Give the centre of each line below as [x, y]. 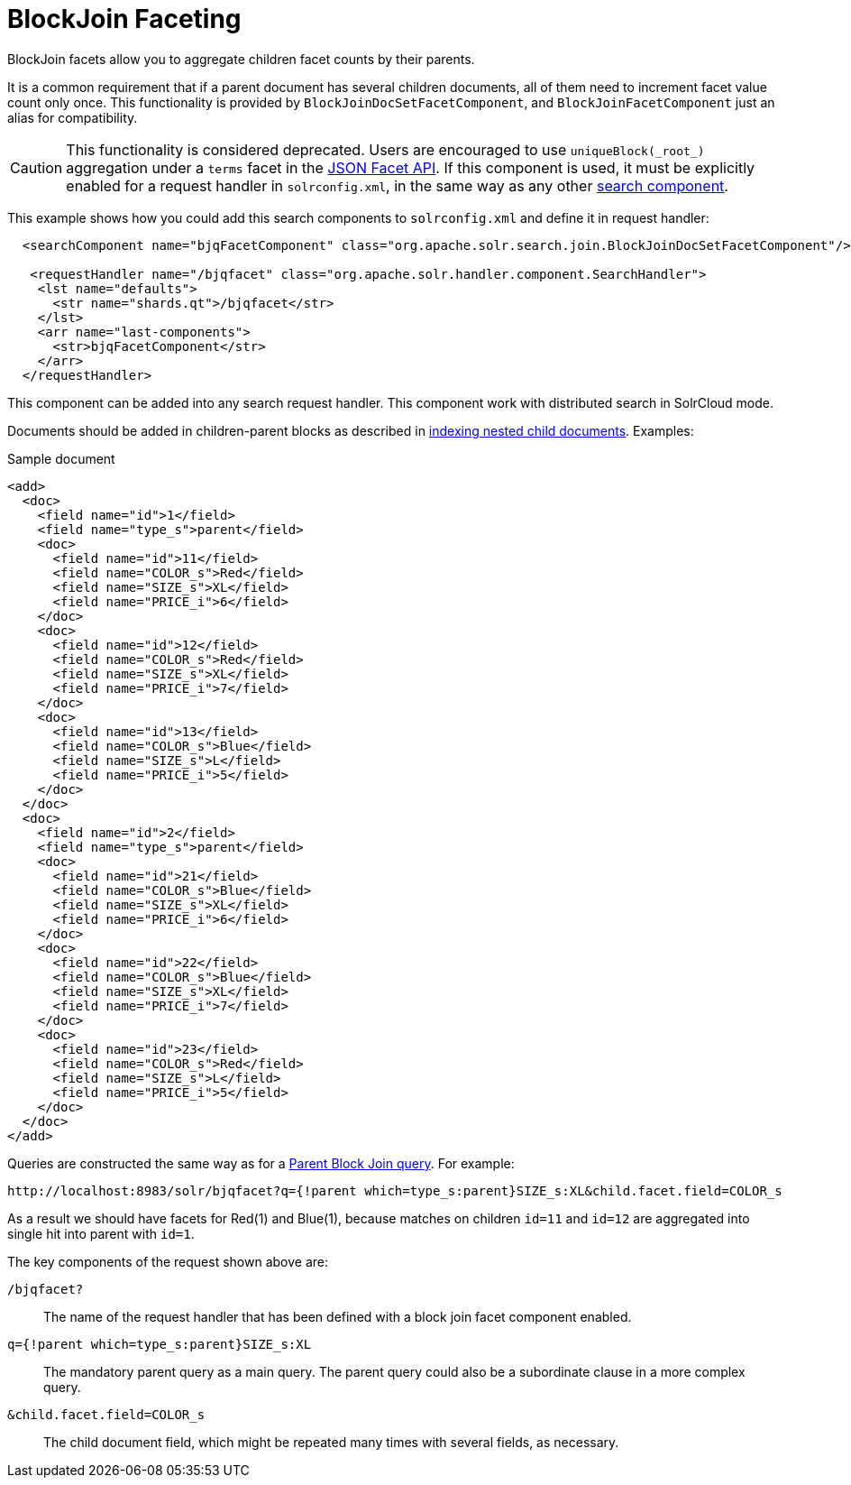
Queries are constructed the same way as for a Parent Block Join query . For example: [261, 1163]
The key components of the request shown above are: [168, 1261]
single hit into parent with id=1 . [101, 1233]
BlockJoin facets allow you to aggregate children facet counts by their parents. [241, 59]
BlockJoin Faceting [124, 19]
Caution [37, 167]
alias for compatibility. [73, 117]
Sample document [61, 458]
